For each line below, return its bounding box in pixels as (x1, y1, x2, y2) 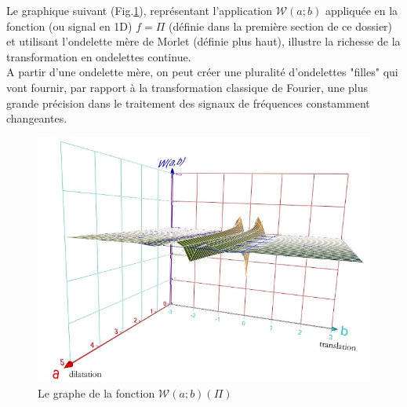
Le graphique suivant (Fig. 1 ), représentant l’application (6, 2, 273, 18)
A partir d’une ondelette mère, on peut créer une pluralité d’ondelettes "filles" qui (6, 64, 398, 80)
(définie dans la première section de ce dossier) (169, 17, 393, 34)
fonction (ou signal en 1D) (6, 17, 133, 34)
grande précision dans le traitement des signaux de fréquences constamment (6, 94, 370, 111)
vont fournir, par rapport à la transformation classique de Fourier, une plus (6, 79, 368, 95)
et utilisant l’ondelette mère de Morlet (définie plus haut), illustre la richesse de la (6, 33, 401, 49)
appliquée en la (325, 2, 398, 18)
